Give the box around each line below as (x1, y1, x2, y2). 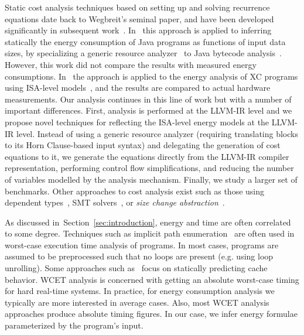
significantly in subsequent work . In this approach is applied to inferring (5, 24, 272, 36)
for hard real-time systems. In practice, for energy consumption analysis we (5, 285, 275, 297)
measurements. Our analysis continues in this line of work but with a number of (5, 93, 292, 105)
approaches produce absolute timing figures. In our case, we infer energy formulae (5, 307, 298, 320)
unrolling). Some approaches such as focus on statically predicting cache (5, 262, 268, 274)
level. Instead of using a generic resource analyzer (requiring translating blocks (16, 127, 298, 139)
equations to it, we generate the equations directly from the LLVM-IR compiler (5, 150, 289, 162)
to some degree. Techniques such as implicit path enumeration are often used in (5, 227, 295, 240)
